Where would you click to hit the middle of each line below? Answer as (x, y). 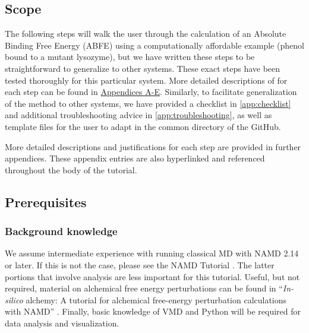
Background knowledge (61, 231)
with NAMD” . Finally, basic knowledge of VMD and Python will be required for (153, 311)
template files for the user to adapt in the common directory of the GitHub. (143, 126)
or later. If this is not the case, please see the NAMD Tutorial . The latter (140, 264)
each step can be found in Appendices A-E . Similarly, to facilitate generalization (151, 92)
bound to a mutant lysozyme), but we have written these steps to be (130, 57)
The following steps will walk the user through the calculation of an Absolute (146, 34)
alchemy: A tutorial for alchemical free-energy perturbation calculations (156, 299)
